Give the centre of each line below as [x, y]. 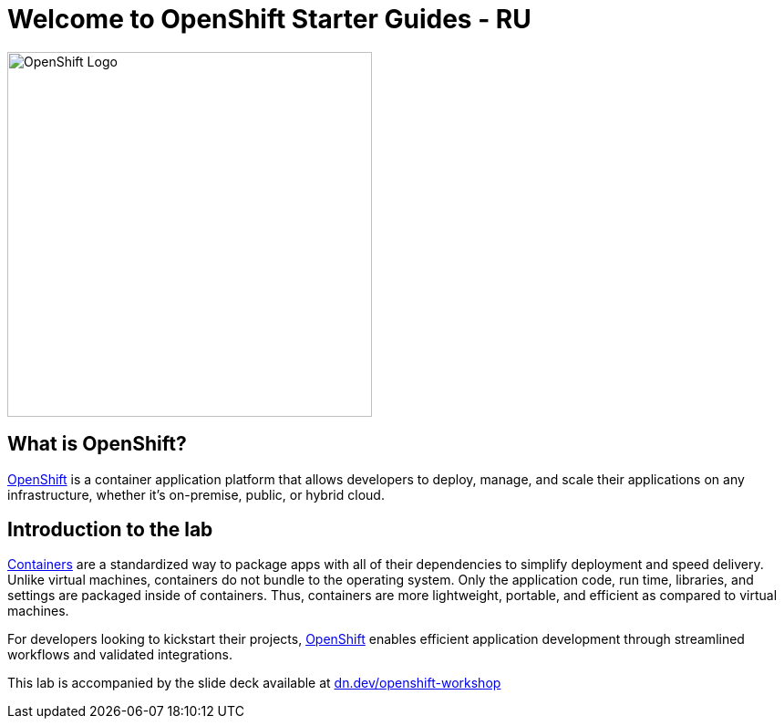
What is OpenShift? [97, 444]
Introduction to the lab [110, 530]
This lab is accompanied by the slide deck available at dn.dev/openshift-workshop [254, 683]
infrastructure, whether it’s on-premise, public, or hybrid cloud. [196, 494]
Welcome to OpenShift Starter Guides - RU [269, 19]
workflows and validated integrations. [120, 655]
